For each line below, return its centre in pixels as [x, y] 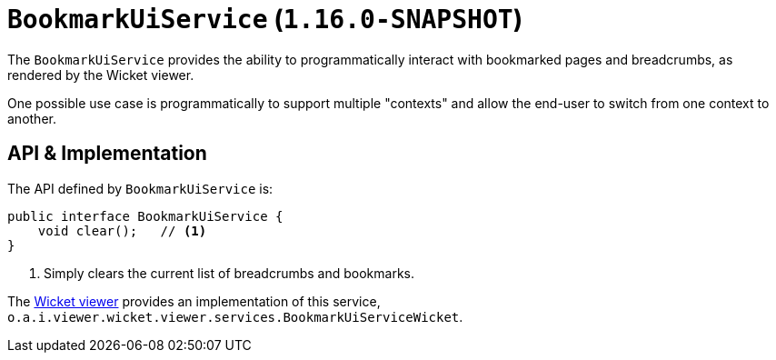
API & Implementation [107, 154]
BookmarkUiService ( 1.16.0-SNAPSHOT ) [265, 19]
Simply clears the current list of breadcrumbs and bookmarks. [229, 273]
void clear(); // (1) [122, 230]
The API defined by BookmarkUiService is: [140, 188]
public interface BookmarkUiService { [145, 216]
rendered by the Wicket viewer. [101, 75]
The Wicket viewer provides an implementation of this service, [194, 301]
